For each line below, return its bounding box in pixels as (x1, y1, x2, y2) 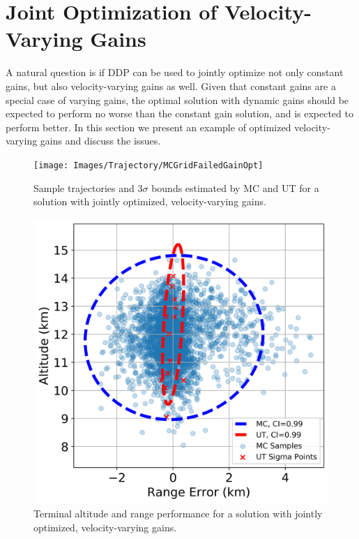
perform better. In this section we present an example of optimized (6, 119, 291, 134)
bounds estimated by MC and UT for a (151, 180, 319, 195)
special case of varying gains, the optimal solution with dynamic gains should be (6, 92, 349, 107)
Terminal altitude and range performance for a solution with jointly (33, 506, 323, 521)
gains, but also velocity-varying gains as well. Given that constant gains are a (6, 78, 336, 93)
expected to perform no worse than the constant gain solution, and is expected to (6, 106, 353, 121)
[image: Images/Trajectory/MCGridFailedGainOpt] (33, 160, 263, 170)
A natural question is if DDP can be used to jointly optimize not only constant (6, 65, 344, 80)
